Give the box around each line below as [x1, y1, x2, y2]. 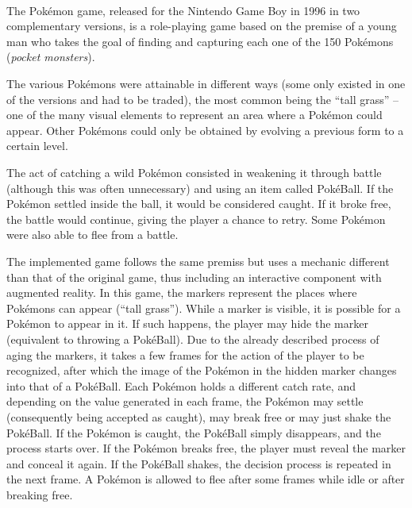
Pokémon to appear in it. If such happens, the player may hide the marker [6, 315, 368, 332]
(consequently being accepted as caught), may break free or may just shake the [6, 408, 391, 425]
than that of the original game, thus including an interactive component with [6, 268, 382, 285]
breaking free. [6, 486, 73, 502]
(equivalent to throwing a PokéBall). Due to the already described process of [6, 330, 379, 347]
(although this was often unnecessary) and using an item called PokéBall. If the [6, 179, 394, 196]
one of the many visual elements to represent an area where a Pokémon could [6, 106, 383, 123]
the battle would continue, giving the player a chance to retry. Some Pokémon [6, 210, 386, 227]
